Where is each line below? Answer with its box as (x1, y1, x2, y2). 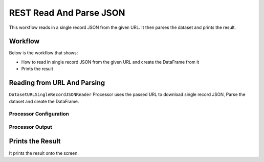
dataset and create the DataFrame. (9, 98, 79, 104)
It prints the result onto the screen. (9, 150, 79, 156)
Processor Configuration (9, 111, 69, 117)
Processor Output (9, 123, 52, 130)
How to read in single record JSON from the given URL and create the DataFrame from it (21, 59, 199, 65)
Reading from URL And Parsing (9, 79, 105, 87)
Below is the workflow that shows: (9, 50, 78, 56)
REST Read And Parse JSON (9, 7, 126, 18)
